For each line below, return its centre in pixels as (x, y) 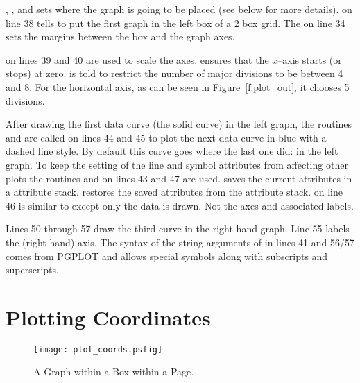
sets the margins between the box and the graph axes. (120, 36)
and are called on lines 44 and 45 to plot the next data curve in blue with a (166, 137)
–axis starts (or (310, 59)
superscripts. (32, 270)
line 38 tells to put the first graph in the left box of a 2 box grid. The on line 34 (175, 23)
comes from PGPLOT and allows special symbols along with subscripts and (167, 256)
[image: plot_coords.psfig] (98, 349)
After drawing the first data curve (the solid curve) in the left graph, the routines (179, 124)
